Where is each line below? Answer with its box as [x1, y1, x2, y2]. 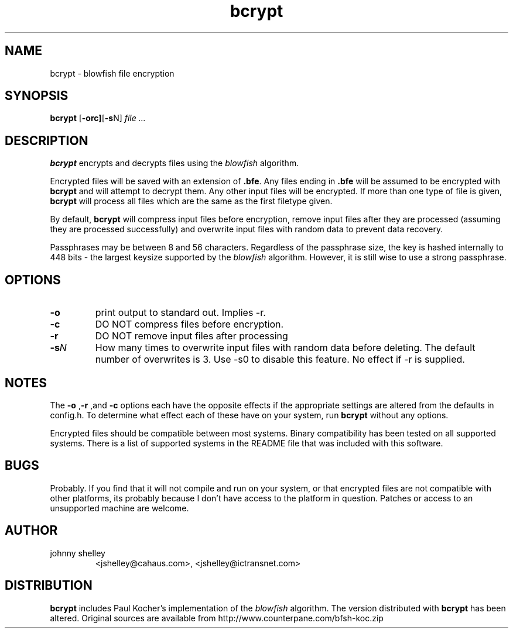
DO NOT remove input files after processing [95, 330, 288, 342]
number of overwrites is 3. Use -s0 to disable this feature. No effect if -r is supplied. [95, 353, 465, 366]
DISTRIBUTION [5, 578, 93, 593]
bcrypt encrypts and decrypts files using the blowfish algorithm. [50, 158, 299, 168]
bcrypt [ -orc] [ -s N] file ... [50, 113, 146, 123]
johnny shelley [50, 548, 105, 558]
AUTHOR [5, 523, 58, 538]
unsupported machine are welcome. [50, 503, 189, 513]
